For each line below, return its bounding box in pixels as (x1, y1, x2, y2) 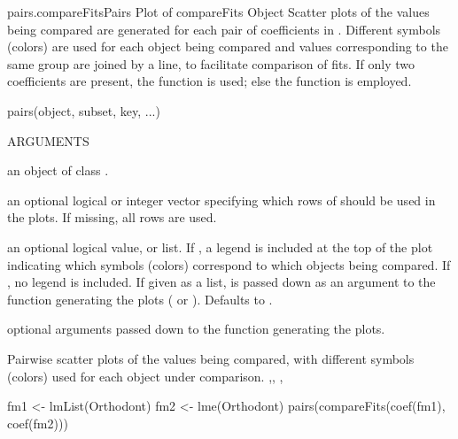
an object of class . (7, 161, 109, 180)
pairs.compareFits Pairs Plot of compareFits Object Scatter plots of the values (7, 3, 430, 20)
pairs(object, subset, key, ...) (7, 101, 160, 119)
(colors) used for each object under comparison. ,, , (7, 366, 283, 385)
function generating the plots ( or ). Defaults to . (7, 289, 273, 308)
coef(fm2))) (7, 413, 68, 432)
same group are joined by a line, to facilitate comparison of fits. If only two (7, 54, 415, 73)
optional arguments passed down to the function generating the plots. (7, 320, 385, 338)
